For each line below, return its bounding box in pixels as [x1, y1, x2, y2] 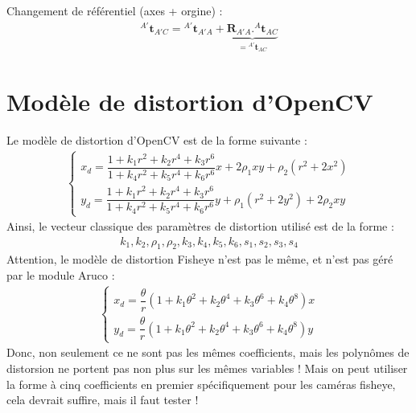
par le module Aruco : [6, 267, 115, 284]
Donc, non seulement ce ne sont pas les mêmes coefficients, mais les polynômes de [6, 344, 410, 361]
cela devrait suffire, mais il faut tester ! [6, 391, 199, 408]
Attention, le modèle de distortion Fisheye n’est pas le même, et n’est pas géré [6, 251, 393, 268]
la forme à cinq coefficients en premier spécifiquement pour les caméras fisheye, [6, 375, 396, 392]
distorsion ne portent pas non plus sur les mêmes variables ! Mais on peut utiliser [6, 359, 408, 376]
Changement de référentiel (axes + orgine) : [6, 2, 223, 18]
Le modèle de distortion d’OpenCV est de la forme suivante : [6, 131, 307, 148]
